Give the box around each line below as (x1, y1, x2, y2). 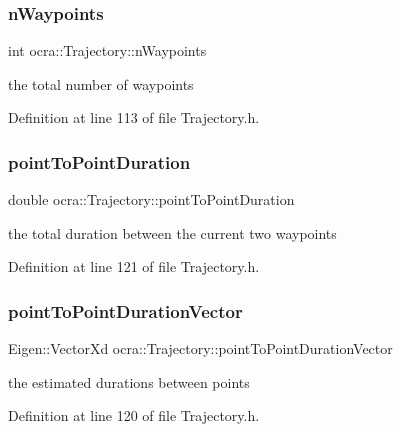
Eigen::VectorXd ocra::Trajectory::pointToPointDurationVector (8, 338, 393, 359)
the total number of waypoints (8, 73, 194, 94)
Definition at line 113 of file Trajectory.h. (8, 107, 260, 128)
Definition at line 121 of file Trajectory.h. (8, 256, 260, 277)
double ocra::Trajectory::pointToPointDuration (8, 189, 295, 210)
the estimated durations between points (8, 371, 250, 392)
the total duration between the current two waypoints (8, 222, 337, 243)
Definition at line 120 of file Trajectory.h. (8, 405, 260, 426)
